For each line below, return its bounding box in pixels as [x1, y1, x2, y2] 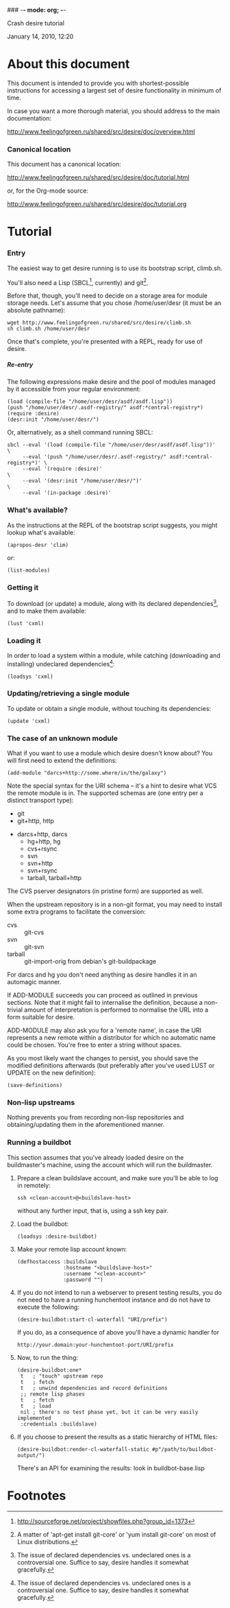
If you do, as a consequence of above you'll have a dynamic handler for [16, 1328, 220, 1336]
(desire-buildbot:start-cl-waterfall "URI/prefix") [16, 1316, 168, 1323]
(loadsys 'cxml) [7, 673, 53, 680]
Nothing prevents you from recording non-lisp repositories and [7, 1113, 184, 1121]
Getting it [7, 583, 39, 592]
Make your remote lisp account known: [16, 1245, 127, 1253]
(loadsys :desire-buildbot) [16, 1233, 97, 1240]
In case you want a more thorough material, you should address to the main [7, 106, 220, 115]
